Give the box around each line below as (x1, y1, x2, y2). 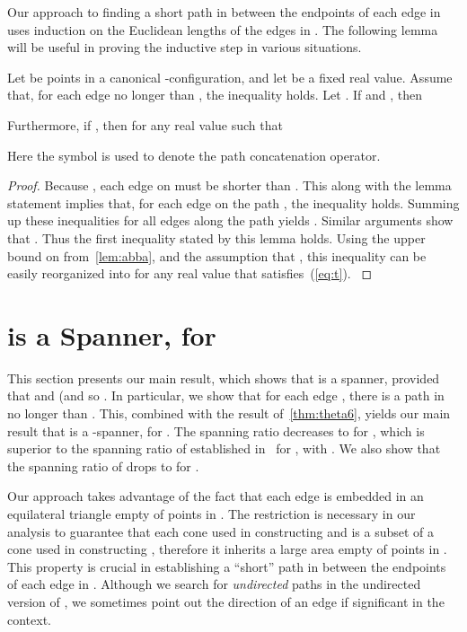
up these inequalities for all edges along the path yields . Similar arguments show (7, 211, 454, 230)
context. (7, 610, 51, 628)
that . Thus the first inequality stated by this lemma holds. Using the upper (7, 228, 426, 247)
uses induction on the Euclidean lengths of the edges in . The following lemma (7, 20, 438, 39)
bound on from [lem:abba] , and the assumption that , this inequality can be (7, 246, 427, 265)
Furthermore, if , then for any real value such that (7, 115, 283, 134)
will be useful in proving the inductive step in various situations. (7, 38, 362, 57)
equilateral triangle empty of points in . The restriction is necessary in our (7, 505, 416, 522)
